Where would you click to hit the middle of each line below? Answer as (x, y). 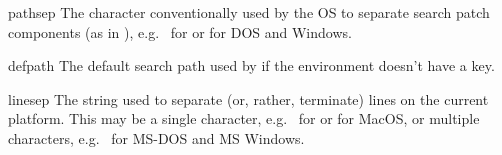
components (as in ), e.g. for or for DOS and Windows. (180, 31)
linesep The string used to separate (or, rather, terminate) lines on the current (248, 98)
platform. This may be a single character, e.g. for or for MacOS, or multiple (244, 118)
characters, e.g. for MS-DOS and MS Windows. (156, 137)
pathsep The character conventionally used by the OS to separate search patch (249, 12)
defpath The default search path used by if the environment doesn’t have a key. (251, 65)
